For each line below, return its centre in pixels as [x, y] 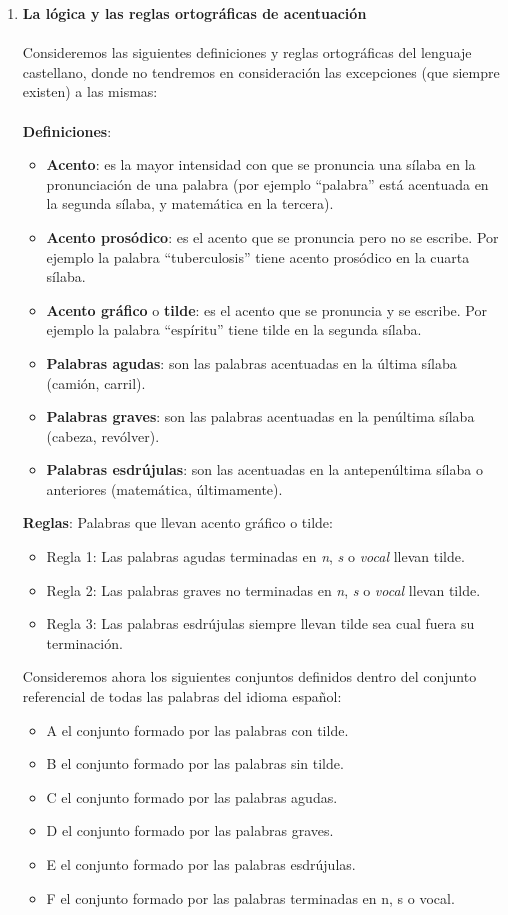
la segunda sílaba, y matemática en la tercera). [190, 203]
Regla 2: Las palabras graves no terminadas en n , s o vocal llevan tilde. [263, 589]
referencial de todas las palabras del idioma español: [182, 696]
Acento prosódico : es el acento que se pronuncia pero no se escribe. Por [272, 236]
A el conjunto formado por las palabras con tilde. [197, 729]
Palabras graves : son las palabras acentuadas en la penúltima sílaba [260, 416]
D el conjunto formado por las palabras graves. [190, 830]
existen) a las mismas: [90, 91]
